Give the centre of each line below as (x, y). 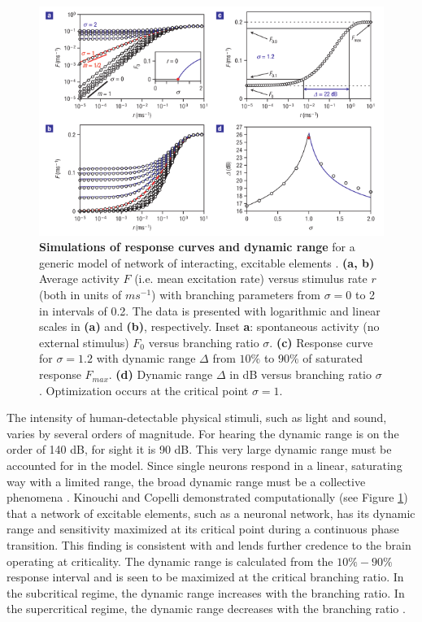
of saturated (333, 358)
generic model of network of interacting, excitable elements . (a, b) (207, 262)
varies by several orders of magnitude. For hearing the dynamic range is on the (203, 433)
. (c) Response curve (321, 342)
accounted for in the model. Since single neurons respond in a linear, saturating (204, 465)
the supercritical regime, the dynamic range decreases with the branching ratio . (206, 609)
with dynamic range (146, 358)
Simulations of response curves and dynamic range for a (197, 247)
